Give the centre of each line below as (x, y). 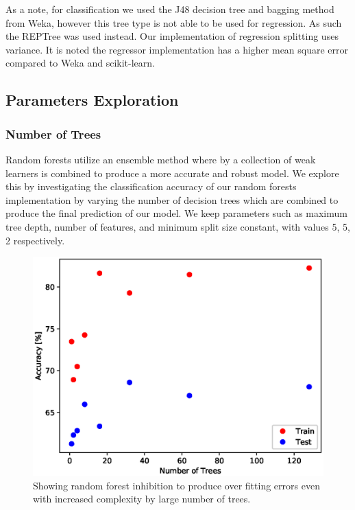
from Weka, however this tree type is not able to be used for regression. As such (174, 22)
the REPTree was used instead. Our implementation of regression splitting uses (172, 36)
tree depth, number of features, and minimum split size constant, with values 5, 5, (178, 226)
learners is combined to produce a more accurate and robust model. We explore (172, 173)
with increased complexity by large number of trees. (142, 499)
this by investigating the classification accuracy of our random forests (151, 186)
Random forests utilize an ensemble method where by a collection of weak (161, 159)
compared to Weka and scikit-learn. (80, 63)
